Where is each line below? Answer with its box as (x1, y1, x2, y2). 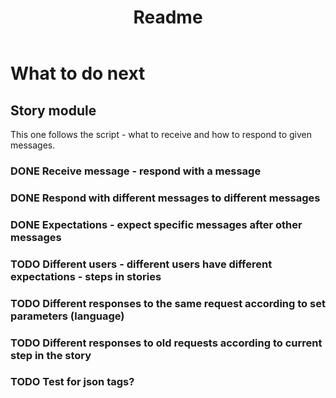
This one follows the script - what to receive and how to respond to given (10, 129, 312, 140)
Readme (133, 6, 203, 29)
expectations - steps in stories (10, 269, 162, 283)
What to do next (10, 62, 146, 85)
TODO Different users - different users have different (10, 257, 273, 271)
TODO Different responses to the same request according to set (10, 296, 326, 310)
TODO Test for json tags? (10, 375, 135, 389)
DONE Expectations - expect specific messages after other (10, 217, 303, 231)
